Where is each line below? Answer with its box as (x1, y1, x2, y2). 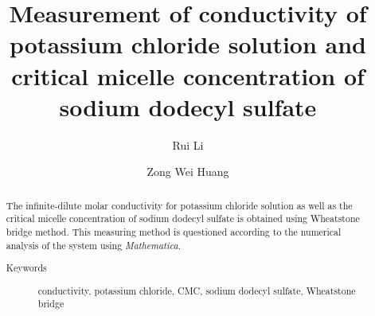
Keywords (6, 261, 47, 275)
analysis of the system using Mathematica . (6, 238, 181, 252)
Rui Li (172, 136, 204, 153)
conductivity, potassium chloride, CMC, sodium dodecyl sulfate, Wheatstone (37, 283, 356, 297)
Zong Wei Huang (146, 163, 229, 180)
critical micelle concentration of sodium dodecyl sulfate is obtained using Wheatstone (6, 212, 360, 225)
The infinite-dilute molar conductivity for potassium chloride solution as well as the (6, 198, 353, 212)
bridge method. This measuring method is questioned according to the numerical (6, 224, 342, 238)
